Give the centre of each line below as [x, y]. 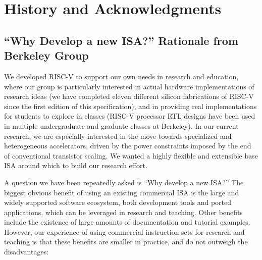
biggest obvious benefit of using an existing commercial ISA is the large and [122, 192]
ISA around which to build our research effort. [76, 165]
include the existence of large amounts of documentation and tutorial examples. [127, 222]
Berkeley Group [46, 55]
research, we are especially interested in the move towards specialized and [118, 136]
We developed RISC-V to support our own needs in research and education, [121, 76]
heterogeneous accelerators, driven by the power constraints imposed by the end [128, 146]
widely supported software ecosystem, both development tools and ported [118, 202]
